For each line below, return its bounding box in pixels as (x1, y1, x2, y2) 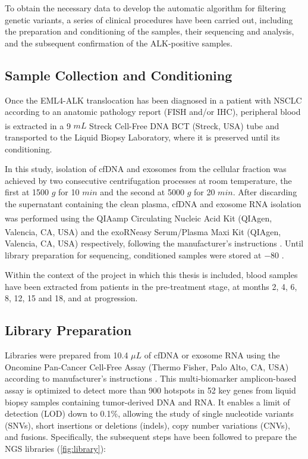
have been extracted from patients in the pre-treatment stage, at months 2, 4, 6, (5, 280, 297, 292)
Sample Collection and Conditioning (5, 65, 232, 84)
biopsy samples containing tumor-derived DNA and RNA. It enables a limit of (5, 395, 290, 408)
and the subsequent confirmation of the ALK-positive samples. (5, 36, 232, 49)
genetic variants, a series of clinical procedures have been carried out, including (5, 13, 293, 26)
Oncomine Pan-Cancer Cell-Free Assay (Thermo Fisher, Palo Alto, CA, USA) (5, 360, 289, 373)
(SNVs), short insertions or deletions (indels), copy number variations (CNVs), (5, 419, 290, 431)
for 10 (58, 186, 80, 198)
